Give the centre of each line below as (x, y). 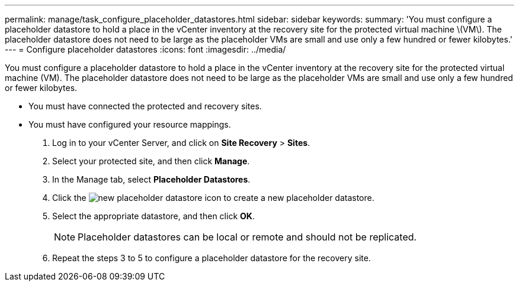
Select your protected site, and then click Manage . (151, 161)
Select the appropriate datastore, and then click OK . (153, 216)
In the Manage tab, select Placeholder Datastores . (151, 179)
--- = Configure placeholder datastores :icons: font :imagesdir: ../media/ (145, 49)
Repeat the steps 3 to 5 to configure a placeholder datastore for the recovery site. (212, 258)
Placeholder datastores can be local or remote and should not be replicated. (247, 237)
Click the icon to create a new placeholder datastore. (213, 198)
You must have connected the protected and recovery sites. (145, 106)
